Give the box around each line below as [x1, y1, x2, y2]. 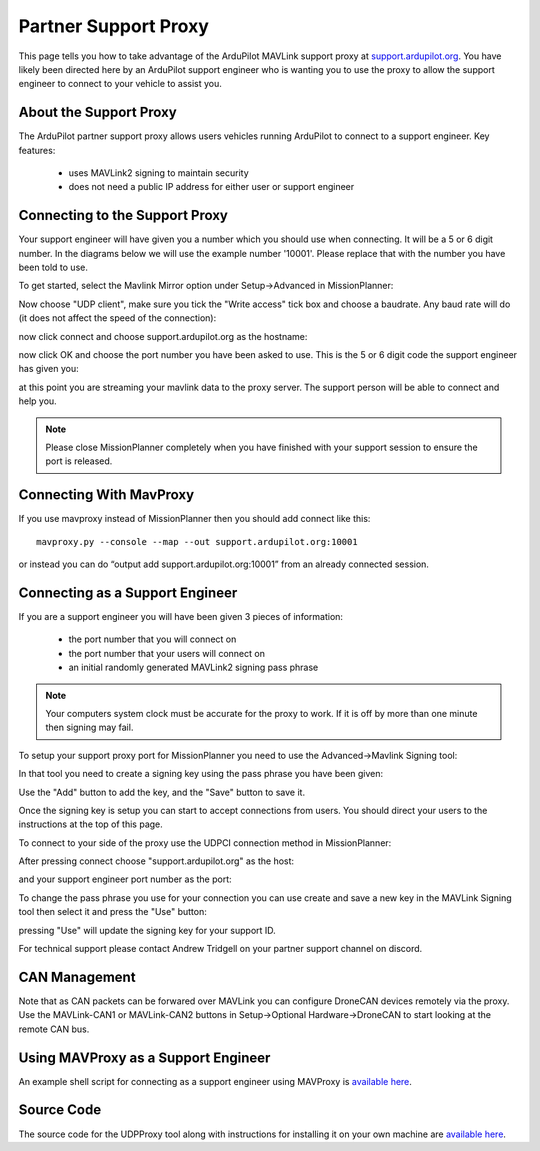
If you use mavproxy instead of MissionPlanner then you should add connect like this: [18, 513, 371, 525]
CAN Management [18, 968, 136, 985]
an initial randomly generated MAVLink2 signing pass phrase [68, 661, 319, 674]
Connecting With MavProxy [18, 486, 195, 504]
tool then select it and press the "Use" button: [18, 906, 207, 918]
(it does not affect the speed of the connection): [18, 312, 217, 324]
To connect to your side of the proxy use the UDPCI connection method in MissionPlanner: [18, 836, 392, 849]
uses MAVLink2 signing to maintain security [68, 167, 249, 179]
